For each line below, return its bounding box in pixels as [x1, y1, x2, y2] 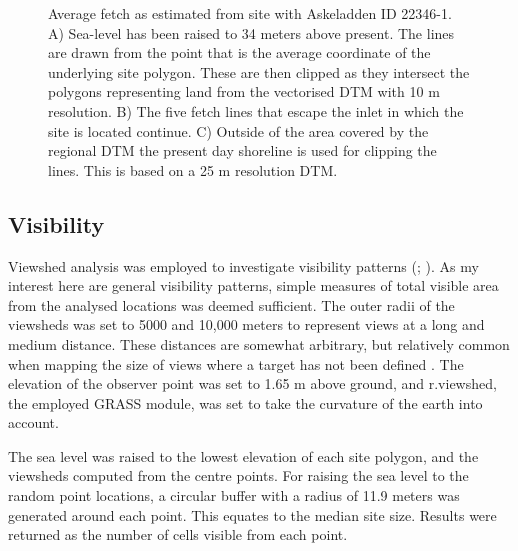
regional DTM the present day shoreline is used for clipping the [48, 140, 437, 161]
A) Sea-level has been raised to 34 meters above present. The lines [48, 22, 455, 43]
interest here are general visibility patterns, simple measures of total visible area [8, 275, 499, 296]
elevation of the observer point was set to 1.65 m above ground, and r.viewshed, [8, 373, 497, 394]
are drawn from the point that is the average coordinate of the [48, 42, 431, 63]
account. [8, 412, 59, 433]
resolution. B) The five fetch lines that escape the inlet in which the [48, 100, 464, 121]
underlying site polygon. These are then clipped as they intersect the [48, 61, 470, 82]
